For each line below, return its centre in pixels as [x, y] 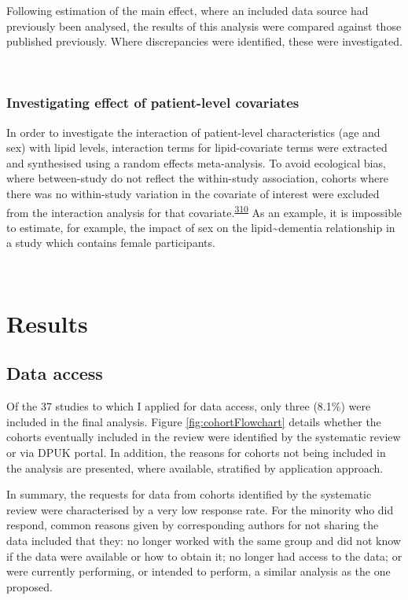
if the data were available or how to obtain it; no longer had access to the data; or [204, 556]
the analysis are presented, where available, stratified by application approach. [195, 467]
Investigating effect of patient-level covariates [153, 103]
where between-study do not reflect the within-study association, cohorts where [197, 178]
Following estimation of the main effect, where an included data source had [187, 10]
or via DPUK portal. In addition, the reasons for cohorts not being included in [196, 452]
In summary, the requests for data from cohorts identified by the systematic [189, 494]
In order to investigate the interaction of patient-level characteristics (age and [193, 132]
